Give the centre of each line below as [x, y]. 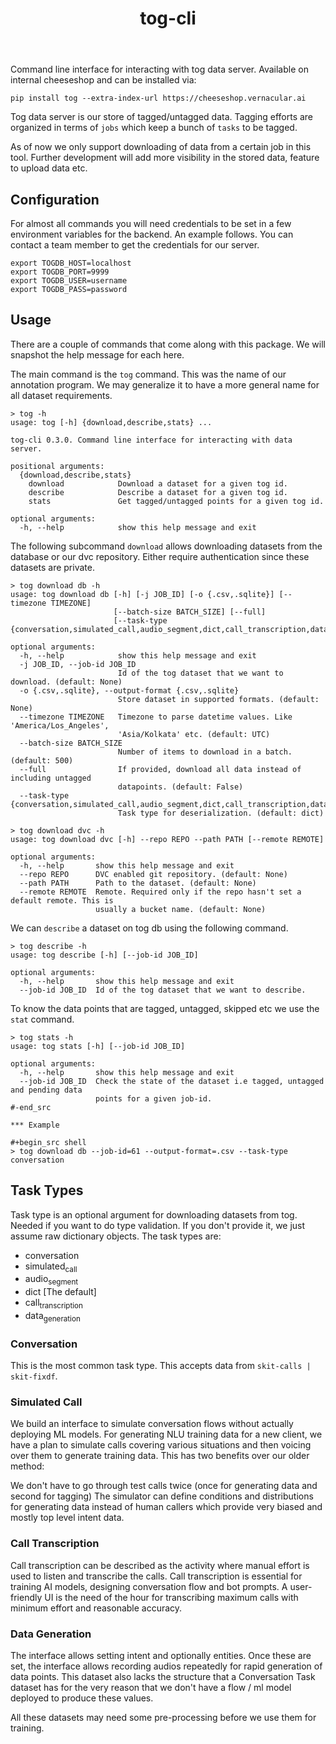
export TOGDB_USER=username [69, 281]
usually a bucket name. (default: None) [181, 909]
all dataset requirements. [61, 395]
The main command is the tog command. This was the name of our [148, 374]
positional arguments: [57, 466]
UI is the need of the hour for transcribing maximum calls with [171, 1597]
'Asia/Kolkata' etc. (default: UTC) [194, 734]
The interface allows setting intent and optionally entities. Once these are [161, 1655]
